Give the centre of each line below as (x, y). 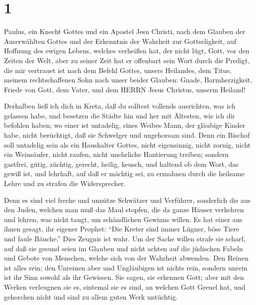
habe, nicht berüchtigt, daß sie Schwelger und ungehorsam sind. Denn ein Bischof (127, 135)
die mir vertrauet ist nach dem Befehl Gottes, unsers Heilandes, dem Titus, (118, 70)
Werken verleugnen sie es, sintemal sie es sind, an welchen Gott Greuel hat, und (125, 286)
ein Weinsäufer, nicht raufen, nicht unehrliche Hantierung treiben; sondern (116, 154)
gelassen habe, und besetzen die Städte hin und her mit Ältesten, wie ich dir (120, 115)
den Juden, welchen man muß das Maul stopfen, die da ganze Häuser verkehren (124, 210)
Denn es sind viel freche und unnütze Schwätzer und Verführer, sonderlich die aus (128, 200)
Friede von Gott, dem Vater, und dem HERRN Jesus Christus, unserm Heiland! (125, 89)
